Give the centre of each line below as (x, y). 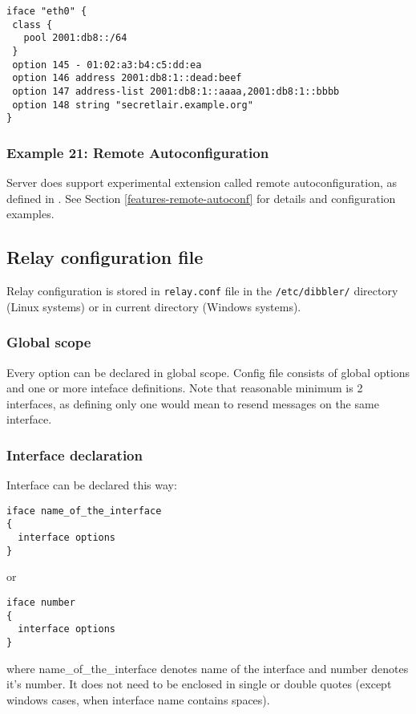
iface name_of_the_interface (84, 511)
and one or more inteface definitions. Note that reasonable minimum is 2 (185, 388)
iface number (41, 602)
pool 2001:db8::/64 (75, 38)
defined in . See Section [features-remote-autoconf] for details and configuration (201, 198)
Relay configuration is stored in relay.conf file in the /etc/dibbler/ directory (202, 291)
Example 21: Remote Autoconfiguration (138, 152)
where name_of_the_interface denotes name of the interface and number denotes (208, 668)
